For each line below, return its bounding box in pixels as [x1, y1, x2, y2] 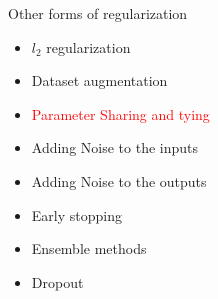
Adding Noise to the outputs [31, 170, 207, 191]
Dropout [31, 271, 84, 292]
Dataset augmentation [31, 70, 168, 91]
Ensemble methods [31, 238, 147, 259]
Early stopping [31, 204, 122, 225]
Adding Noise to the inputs [31, 137, 199, 158]
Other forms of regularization [8, 3, 188, 23]
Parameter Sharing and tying [31, 103, 210, 124]
